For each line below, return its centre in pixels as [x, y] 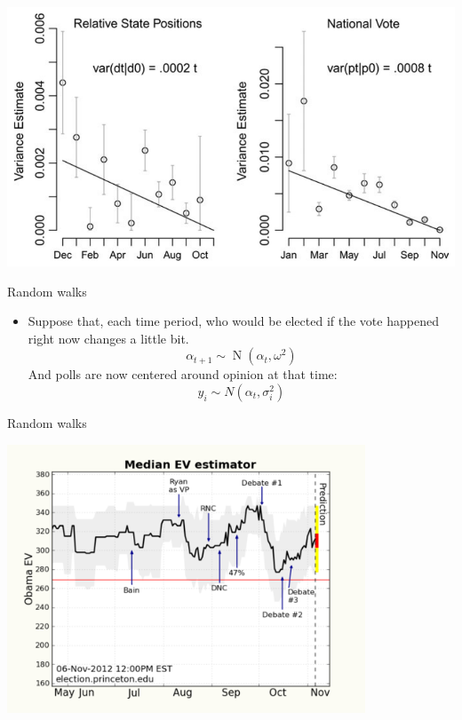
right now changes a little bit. [108, 338]
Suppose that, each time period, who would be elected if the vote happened [233, 321]
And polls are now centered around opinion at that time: [183, 374]
